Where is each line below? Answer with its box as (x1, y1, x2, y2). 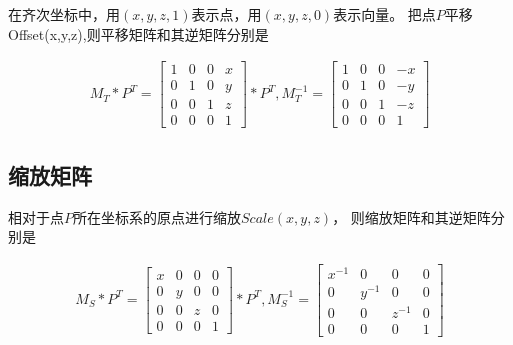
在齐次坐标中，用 (8, 4, 120, 24)
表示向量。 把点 (333, 4, 436, 24)
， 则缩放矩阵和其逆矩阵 (332, 206, 491, 227)
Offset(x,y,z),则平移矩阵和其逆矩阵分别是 (8, 23, 269, 44)
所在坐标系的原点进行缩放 (73, 206, 241, 227)
